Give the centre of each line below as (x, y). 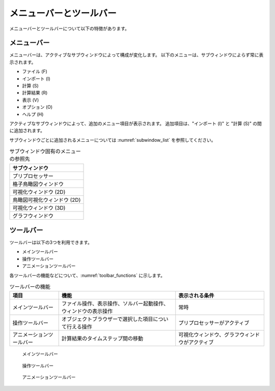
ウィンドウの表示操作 (87, 311)
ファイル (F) (35, 72)
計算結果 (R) (35, 93)
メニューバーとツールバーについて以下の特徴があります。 (70, 28)
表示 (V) (31, 100)
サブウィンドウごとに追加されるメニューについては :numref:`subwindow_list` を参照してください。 (113, 140)
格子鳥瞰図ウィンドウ (38, 184)
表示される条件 (196, 296)
